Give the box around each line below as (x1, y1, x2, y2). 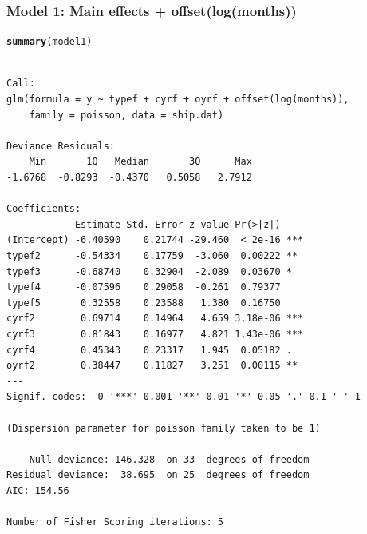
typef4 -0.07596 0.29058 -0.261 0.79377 (6, 281, 281, 293)
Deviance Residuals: (6, 140, 116, 152)
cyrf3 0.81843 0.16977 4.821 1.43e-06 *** (6, 328, 304, 340)
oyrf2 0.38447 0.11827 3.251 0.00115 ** (6, 360, 298, 372)
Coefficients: (6, 203, 81, 215)
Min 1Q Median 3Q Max (29, 156, 252, 168)
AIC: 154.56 (6, 484, 69, 496)
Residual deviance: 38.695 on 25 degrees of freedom (6, 469, 310, 481)
